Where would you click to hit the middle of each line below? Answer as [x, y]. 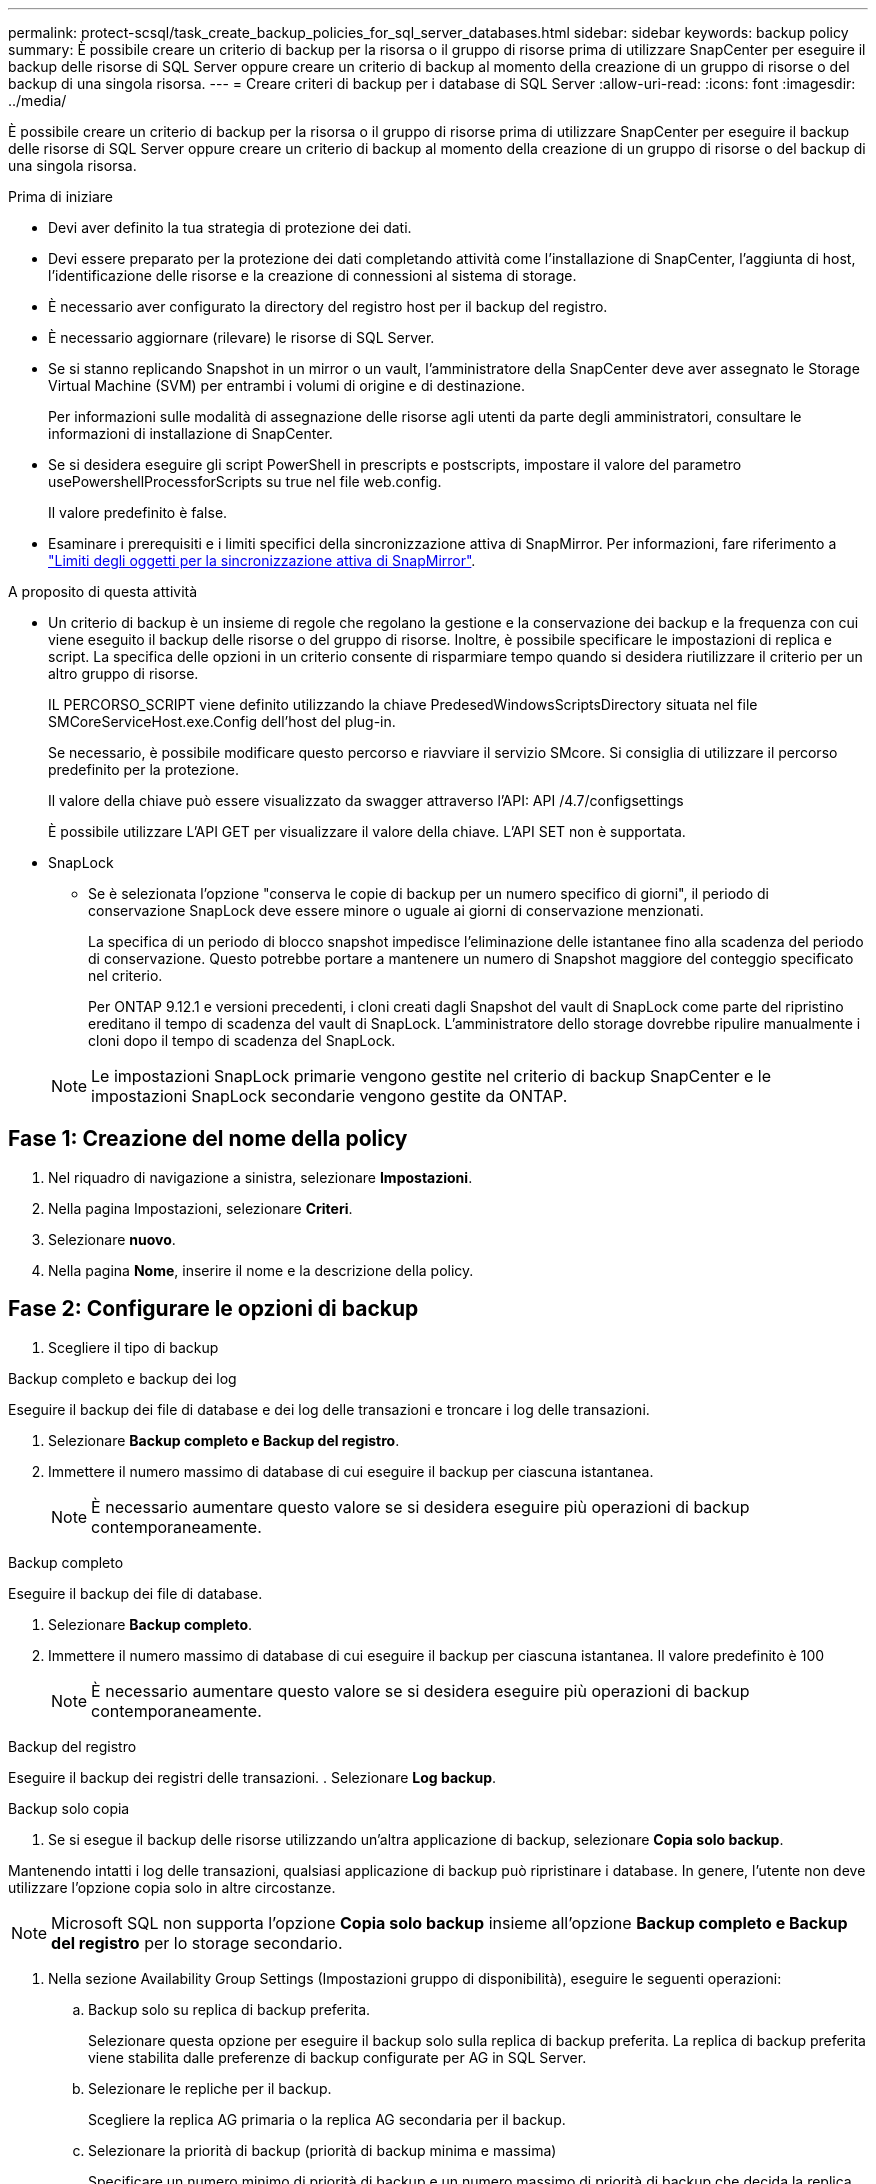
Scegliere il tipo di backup [133, 1347]
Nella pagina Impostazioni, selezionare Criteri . [200, 1208]
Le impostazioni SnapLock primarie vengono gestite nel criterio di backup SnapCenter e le [431, 1076]
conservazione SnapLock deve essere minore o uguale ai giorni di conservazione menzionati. [396, 910]
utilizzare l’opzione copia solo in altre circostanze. [172, 1887]
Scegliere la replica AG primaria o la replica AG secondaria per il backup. [327, 2119]
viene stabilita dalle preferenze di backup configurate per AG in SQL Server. [337, 2057]
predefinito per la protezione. [144, 769]
